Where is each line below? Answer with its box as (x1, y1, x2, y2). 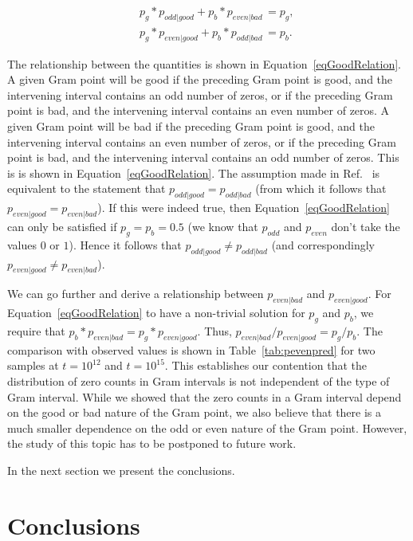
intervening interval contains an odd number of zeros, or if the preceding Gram (7, 86, 393, 103)
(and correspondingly (271, 236, 375, 253)
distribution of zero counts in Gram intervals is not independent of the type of (7, 372, 390, 389)
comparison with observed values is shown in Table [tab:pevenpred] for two (7, 341, 376, 358)
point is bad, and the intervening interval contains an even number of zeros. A (7, 102, 390, 119)
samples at (7, 357, 59, 374)
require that (7, 322, 65, 339)
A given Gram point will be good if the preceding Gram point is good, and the (7, 71, 393, 88)
